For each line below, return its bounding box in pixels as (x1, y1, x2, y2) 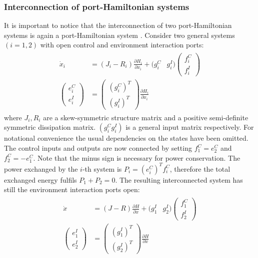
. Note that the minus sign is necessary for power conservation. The (33, 152, 240, 163)
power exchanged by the (4, 163, 78, 174)
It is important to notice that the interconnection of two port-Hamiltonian (4, 20, 232, 30)
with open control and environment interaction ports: (40, 39, 204, 50)
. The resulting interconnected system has (115, 174, 243, 185)
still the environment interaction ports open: (4, 184, 140, 195)
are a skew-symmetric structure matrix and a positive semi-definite (43, 112, 248, 122)
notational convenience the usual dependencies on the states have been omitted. (4, 133, 248, 143)
